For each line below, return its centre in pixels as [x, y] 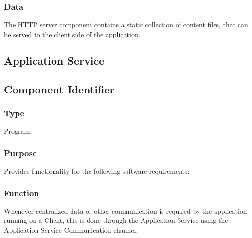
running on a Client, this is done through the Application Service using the [116, 220]
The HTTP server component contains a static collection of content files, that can [126, 25]
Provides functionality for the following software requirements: [97, 171]
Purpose [20, 153]
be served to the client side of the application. [72, 34]
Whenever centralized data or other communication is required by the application [126, 211]
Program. [18, 131]
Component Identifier [59, 89]
